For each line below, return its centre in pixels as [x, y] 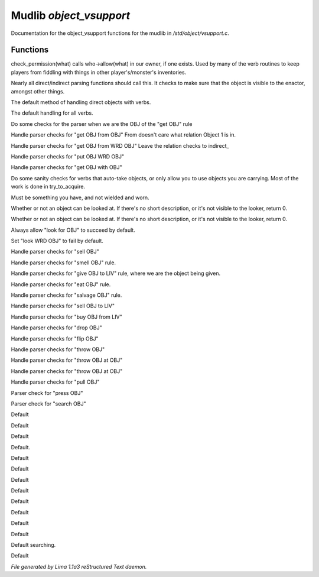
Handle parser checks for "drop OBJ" [57, 328]
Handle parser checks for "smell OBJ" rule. [64, 262]
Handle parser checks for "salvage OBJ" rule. [66, 295]
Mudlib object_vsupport [71, 15]
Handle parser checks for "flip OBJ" [55, 338]
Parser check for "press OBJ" [47, 393]
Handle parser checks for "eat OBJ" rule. [61, 284]
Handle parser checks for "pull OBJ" [55, 382]
